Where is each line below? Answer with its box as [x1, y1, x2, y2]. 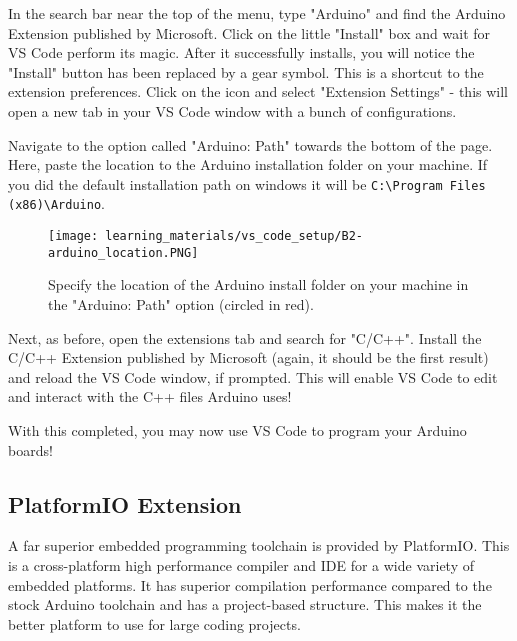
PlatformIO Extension [8, 488, 242, 519]
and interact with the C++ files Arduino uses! [8, 386, 292, 407]
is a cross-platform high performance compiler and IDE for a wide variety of [8, 554, 475, 575]
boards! [8, 439, 53, 460]
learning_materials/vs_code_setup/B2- [105, 229, 363, 244]
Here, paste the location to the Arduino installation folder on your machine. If [8, 154, 488, 175]
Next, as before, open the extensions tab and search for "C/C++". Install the [8, 327, 482, 348]
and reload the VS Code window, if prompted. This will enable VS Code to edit [8, 366, 498, 387]
